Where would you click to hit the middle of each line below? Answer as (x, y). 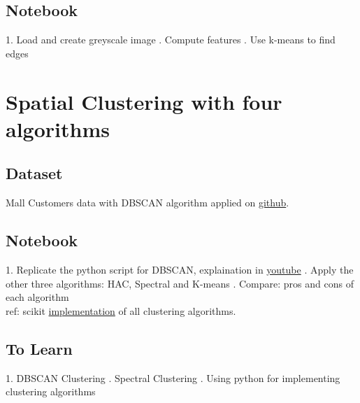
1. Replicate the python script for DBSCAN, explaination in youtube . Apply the (180, 269)
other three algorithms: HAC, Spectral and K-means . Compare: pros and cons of (180, 283)
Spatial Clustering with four (144, 101)
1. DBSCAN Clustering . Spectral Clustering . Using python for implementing (173, 377)
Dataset (34, 173)
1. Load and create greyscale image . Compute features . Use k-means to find (171, 40)
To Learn (39, 348)
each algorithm (37, 297)
